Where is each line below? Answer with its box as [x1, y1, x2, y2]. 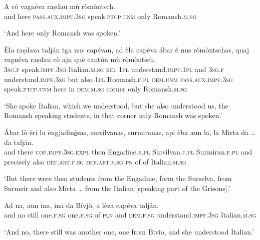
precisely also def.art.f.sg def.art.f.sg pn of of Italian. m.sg [4, 156, 186, 166]
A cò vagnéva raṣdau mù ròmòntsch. [4, 1, 115, 11]
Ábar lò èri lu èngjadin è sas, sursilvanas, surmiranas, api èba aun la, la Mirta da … [4, 126, 256, 137]
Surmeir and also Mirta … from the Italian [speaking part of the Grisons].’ [4, 182, 230, 193]
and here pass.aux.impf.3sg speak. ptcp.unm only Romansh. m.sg [4, 10, 197, 21]
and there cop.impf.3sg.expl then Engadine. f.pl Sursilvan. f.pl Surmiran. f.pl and [4, 146, 252, 157]
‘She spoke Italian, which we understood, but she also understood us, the [4, 100, 228, 110]
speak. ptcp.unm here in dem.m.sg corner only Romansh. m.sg [4, 83, 187, 94]
